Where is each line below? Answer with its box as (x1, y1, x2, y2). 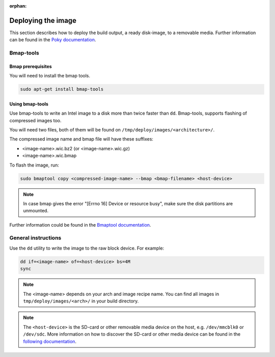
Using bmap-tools (9, 101, 48, 107)
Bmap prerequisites (9, 63, 52, 69)
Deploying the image (9, 16, 76, 25)
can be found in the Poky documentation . (9, 37, 96, 43)
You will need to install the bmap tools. (9, 73, 90, 79)
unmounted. (23, 208, 48, 214)
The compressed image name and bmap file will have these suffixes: (9, 136, 154, 142)
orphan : (9, 3, 27, 9)
